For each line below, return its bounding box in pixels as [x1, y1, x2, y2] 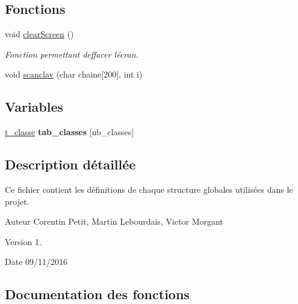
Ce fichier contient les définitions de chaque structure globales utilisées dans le [5, 183, 293, 195]
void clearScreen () [5, 28, 74, 40]
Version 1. [5, 235, 42, 248]
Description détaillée [5, 155, 136, 174]
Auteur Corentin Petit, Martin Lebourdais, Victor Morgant [5, 215, 223, 228]
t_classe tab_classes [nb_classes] [5, 126, 134, 138]
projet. [5, 195, 29, 207]
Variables [5, 97, 64, 116]
